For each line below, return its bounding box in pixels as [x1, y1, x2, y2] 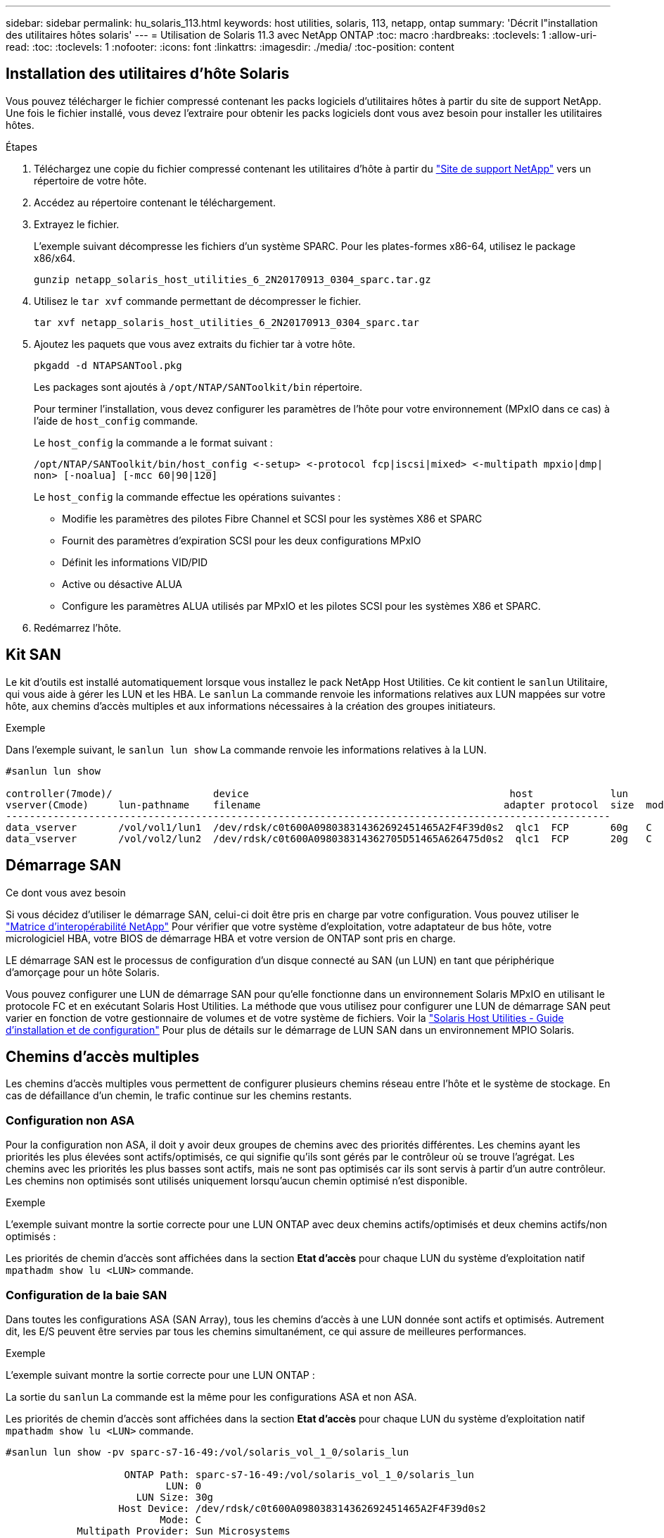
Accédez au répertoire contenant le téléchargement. [34, 196, 276, 208]
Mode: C [160, 1513, 202, 1525]
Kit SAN [6, 646, 61, 664]
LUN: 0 [165, 1480, 202, 1492]
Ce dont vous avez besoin [6, 886, 126, 899]
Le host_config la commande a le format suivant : [34, 436, 273, 449]
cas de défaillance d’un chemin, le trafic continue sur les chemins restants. [6, 1089, 352, 1102]
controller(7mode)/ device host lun [6, 787, 629, 799]
